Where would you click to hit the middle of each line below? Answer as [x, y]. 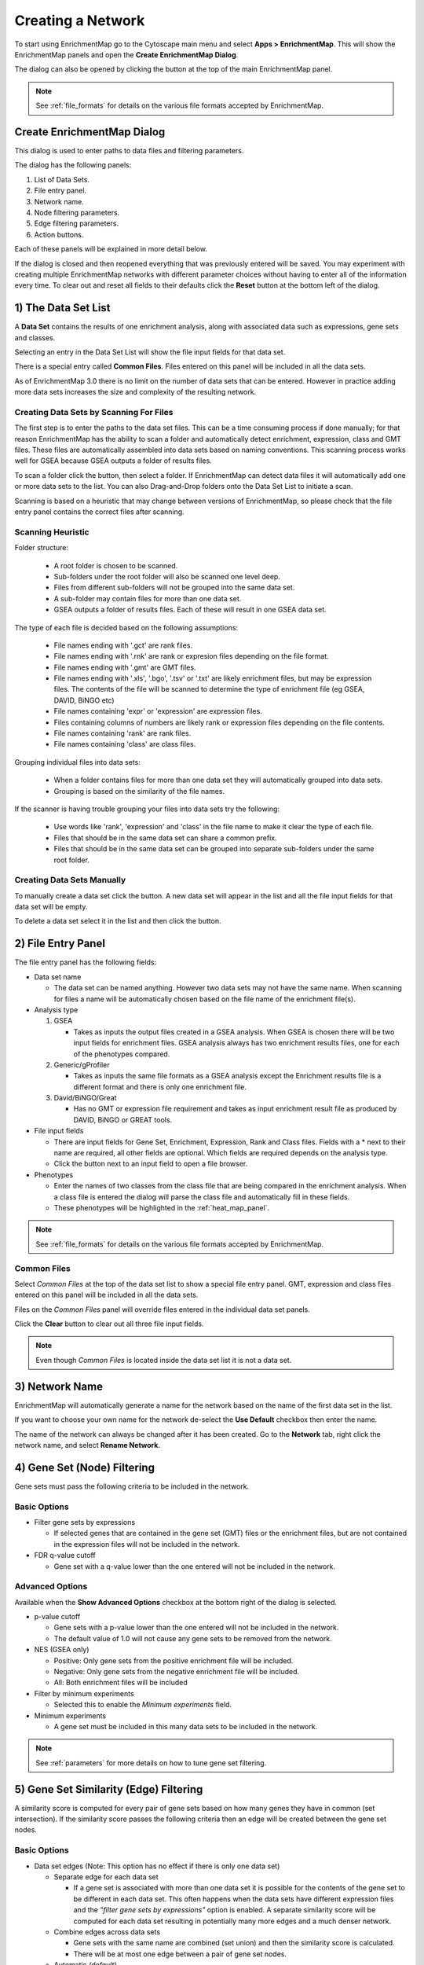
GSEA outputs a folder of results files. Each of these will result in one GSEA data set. [190, 610]
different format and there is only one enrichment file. [160, 1087]
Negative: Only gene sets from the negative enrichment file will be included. [177, 1672]
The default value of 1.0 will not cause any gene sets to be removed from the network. [193, 1638]
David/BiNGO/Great [85, 1098]
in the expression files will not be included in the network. [147, 1544]
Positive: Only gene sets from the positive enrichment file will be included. [174, 1660]
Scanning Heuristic [52, 532]
